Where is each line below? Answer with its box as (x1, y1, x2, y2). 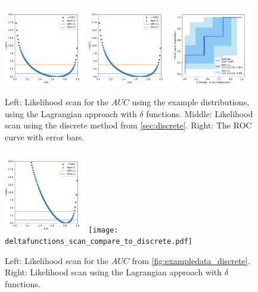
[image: (88, 225, 119, 234)
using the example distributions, (132, 96, 250, 108)
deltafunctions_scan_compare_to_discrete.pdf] (5, 237, 192, 246)
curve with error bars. (5, 131, 85, 143)
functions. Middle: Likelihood (146, 107, 253, 120)
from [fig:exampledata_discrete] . (132, 254, 250, 266)
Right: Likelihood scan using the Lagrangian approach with (5, 266, 222, 278)
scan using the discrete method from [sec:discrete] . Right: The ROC (5, 119, 252, 131)
